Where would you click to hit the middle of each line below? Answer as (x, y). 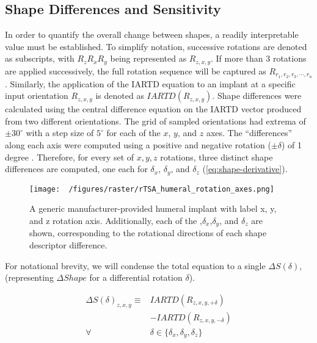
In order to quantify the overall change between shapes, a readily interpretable (152, 34)
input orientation (37, 96)
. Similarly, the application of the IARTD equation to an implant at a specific (150, 83)
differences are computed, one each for (76, 169)
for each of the (133, 133)
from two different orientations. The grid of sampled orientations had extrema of (155, 121)
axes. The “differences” (249, 133)
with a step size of (60, 133)
